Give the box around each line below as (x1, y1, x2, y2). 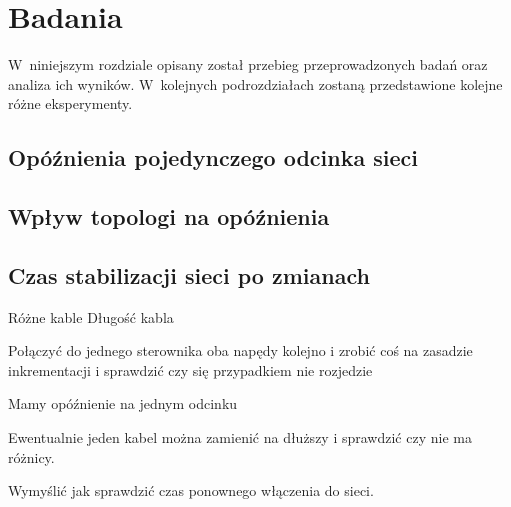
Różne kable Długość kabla (8, 306, 174, 327)
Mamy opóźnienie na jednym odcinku (8, 393, 238, 414)
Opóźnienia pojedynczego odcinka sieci (8, 142, 418, 173)
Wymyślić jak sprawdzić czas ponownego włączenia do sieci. (8, 480, 374, 501)
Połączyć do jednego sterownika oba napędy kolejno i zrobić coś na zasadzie (8, 340, 473, 361)
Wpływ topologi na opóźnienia (8, 201, 330, 232)
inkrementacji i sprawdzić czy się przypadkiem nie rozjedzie (8, 359, 373, 380)
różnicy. (8, 446, 55, 467)
